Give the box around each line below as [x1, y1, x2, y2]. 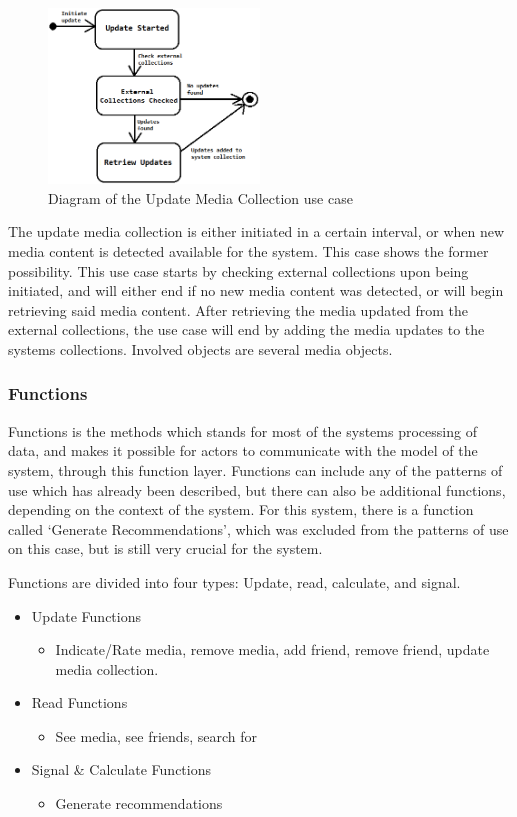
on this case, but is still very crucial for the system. [8, 538, 323, 559]
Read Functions [31, 692, 128, 713]
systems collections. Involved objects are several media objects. [8, 338, 393, 359]
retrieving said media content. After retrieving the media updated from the [8, 299, 468, 320]
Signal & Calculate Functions [31, 759, 211, 780]
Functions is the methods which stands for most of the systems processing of [8, 420, 477, 441]
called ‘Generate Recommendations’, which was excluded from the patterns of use [8, 518, 509, 539]
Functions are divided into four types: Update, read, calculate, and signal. [8, 571, 461, 592]
